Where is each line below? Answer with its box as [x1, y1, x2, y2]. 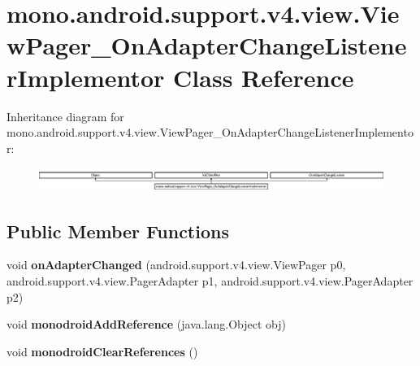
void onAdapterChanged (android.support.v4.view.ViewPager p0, [6, 256, 346, 273]
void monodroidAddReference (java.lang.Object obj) [6, 316, 287, 333]
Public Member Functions [6, 218, 229, 243]
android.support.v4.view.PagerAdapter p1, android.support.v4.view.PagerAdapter [6, 272, 414, 289]
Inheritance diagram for [6, 107, 124, 124]
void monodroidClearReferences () [6, 342, 198, 359]
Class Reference [173, 60, 354, 94]
